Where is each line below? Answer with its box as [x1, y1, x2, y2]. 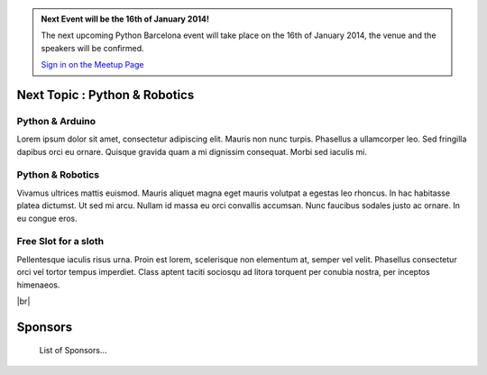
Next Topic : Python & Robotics [16, 87, 195, 103]
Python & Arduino [16, 114, 96, 127]
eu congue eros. [16, 213, 78, 224]
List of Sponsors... [39, 345, 107, 356]
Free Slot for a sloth [16, 235, 104, 248]
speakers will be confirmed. [41, 42, 144, 53]
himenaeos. [16, 279, 60, 290]
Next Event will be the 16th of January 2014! [41, 14, 210, 24]
